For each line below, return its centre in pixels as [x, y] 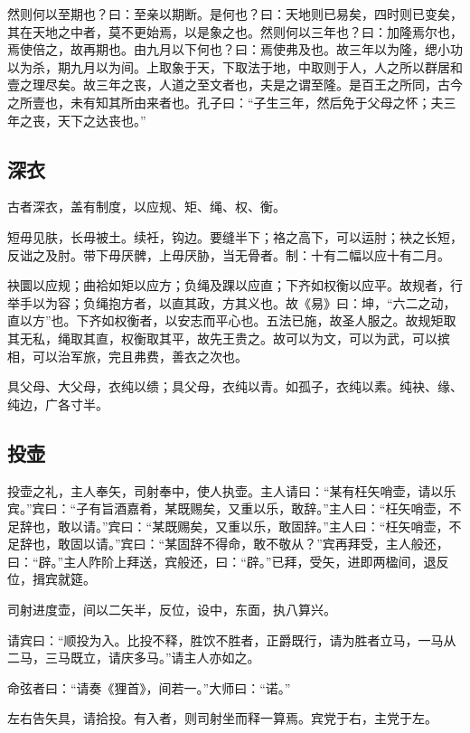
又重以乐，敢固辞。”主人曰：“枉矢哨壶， [332, 526]
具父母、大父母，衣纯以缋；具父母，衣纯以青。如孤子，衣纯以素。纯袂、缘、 [235, 386]
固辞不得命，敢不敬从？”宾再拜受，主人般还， [313, 544]
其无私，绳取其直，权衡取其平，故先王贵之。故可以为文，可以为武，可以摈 [229, 338]
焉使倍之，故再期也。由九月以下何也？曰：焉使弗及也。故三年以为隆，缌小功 [235, 49]
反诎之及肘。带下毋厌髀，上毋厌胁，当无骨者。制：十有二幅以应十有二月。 [229, 254]
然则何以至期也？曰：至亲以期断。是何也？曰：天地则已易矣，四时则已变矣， [235, 14]
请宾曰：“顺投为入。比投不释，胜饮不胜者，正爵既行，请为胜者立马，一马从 [232, 639]
